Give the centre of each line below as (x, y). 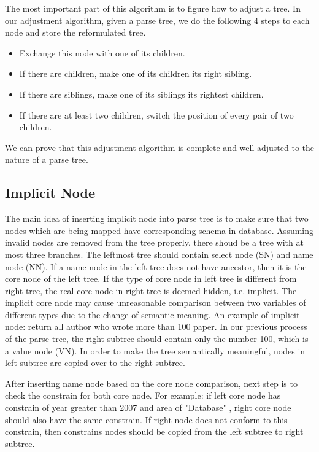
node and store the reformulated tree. (75, 32)
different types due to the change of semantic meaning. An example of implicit (152, 314)
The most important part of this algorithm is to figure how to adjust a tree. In (153, 8)
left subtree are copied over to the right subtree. (95, 363)
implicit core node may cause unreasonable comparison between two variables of (156, 302)
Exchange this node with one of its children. (102, 53)
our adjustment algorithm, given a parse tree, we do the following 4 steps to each (157, 20)
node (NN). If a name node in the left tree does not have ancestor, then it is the (156, 266)
